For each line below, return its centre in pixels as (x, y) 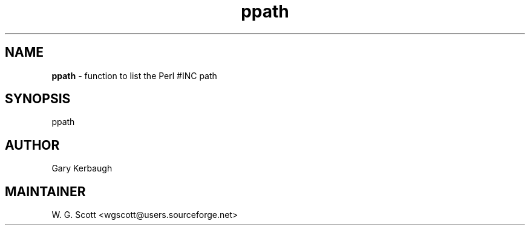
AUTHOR (32, 145)
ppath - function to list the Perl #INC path (134, 75)
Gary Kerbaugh (82, 168)
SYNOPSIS (38, 99)
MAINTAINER (45, 191)
